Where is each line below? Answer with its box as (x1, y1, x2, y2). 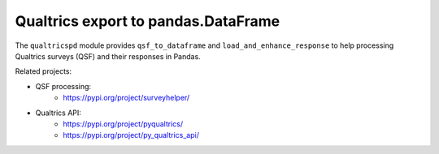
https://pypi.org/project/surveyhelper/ (63, 93, 190, 103)
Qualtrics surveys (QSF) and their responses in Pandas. (15, 51, 201, 61)
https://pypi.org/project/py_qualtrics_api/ (63, 130, 199, 140)
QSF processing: (35, 81, 92, 91)
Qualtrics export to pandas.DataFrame (15, 12, 280, 30)
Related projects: (15, 66, 72, 76)
